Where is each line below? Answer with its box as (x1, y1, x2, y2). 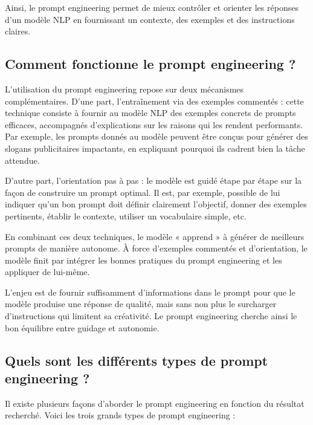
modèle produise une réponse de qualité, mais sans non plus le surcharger (5, 297, 277, 310)
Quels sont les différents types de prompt (5, 351, 268, 369)
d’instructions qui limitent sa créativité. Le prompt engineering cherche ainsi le (5, 310, 297, 322)
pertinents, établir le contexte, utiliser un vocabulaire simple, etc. (5, 209, 247, 222)
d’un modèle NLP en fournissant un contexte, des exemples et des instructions (5, 13, 295, 25)
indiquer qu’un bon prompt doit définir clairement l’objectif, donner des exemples (5, 198, 307, 210)
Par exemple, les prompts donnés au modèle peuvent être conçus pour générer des (5, 130, 308, 143)
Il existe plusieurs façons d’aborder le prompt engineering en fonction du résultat (5, 397, 305, 409)
